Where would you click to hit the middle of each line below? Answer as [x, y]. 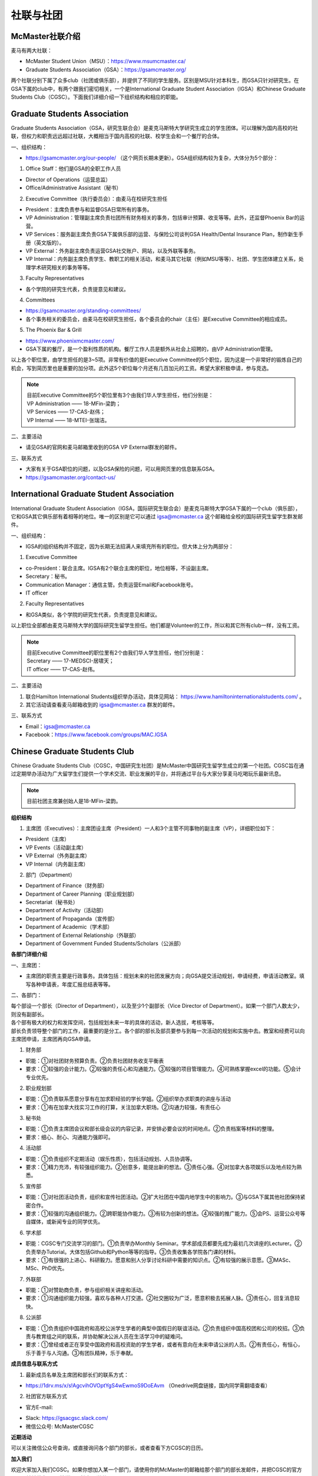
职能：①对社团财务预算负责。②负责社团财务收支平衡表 [95, 1060]
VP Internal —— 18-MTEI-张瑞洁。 [68, 420]
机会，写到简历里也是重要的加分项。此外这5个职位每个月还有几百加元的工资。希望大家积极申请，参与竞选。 [141, 368]
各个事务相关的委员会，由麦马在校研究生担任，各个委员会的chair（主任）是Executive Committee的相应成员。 [158, 319]
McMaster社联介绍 [46, 36]
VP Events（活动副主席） [56, 847]
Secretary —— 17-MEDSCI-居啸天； [70, 661]
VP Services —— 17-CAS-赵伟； [66, 412]
